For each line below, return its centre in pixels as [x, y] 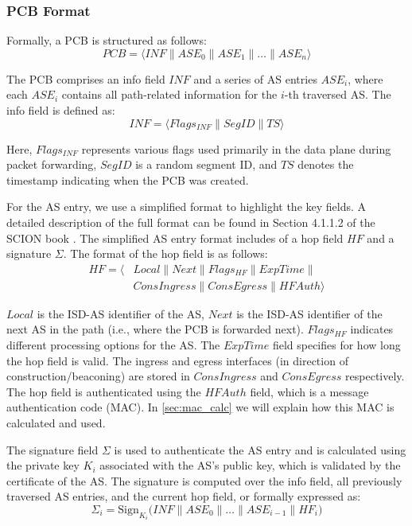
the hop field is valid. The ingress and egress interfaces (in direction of [177, 360]
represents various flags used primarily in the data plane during [236, 148]
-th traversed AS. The [338, 94]
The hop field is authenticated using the [104, 391]
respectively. [375, 376]
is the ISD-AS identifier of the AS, [120, 313]
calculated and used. [56, 422]
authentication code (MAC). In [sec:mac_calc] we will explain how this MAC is [200, 407]
